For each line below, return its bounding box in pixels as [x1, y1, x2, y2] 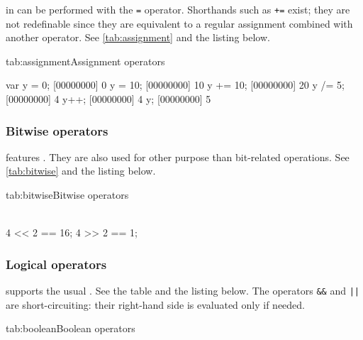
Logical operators [6, 255, 107, 273]
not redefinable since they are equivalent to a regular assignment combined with [6, 16, 353, 31]
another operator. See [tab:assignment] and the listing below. [6, 30, 270, 45]
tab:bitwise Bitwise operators [6, 187, 129, 202]
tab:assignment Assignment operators [6, 53, 165, 68]
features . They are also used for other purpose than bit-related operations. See [6, 149, 350, 164]
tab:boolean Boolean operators [6, 321, 135, 336]
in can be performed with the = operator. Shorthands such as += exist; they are [6, 2, 350, 16]
